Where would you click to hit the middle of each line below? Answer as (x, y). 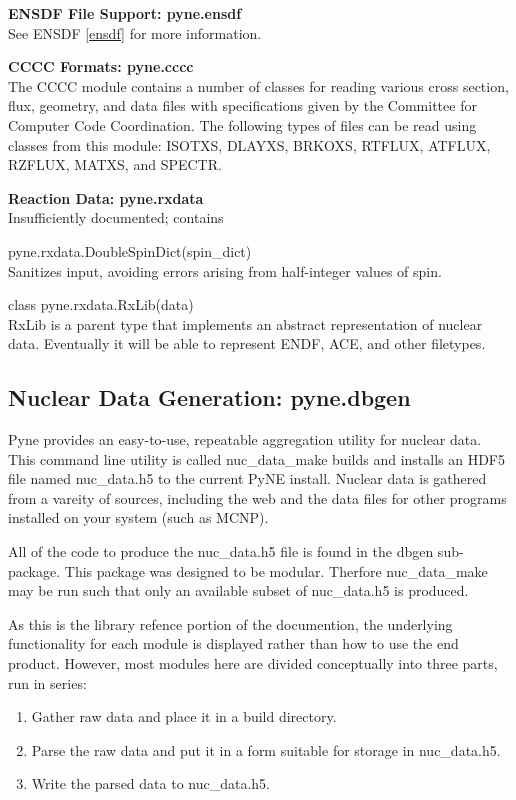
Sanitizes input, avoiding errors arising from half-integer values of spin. (225, 270)
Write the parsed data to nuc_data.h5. (150, 783)
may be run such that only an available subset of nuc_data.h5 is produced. (238, 590)
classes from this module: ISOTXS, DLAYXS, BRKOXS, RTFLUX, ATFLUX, (249, 144)
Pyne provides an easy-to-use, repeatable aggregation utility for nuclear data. (245, 439)
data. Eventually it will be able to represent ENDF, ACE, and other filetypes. (247, 343)
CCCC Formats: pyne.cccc (101, 66)
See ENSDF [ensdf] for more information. (135, 32)
